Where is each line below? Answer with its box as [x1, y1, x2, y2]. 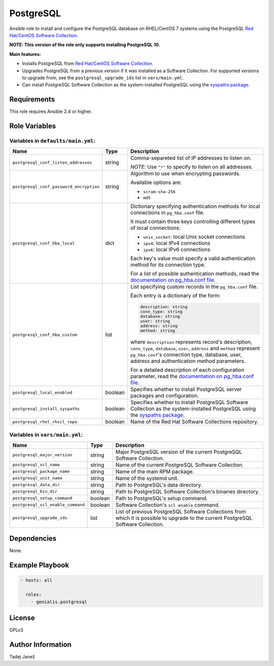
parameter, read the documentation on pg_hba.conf [130, 373, 254, 380]
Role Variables [9, 122, 56, 130]
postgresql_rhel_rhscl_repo [12, 419, 78, 425]
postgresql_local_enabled [12, 389, 73, 395]
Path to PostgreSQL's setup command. [115, 495, 208, 502]
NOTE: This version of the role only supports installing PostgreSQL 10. [9, 42, 160, 48]
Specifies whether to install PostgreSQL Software [130, 399, 248, 406]
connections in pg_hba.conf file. [130, 209, 205, 216]
